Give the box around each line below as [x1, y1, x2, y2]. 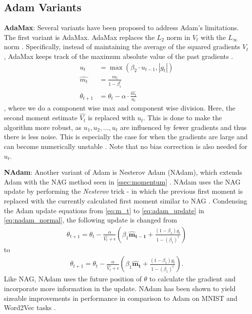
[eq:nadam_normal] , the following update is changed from [4, 215, 177, 225]
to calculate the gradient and [149, 274, 236, 284]
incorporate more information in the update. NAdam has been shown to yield [4, 283, 236, 294]
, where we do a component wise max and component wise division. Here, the [4, 103, 235, 113]
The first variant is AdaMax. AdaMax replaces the [4, 32, 155, 42]
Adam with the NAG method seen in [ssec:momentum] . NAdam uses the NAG [4, 176, 241, 186]
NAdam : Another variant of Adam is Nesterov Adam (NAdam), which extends [4, 167, 242, 177]
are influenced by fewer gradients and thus [120, 122, 247, 132]
